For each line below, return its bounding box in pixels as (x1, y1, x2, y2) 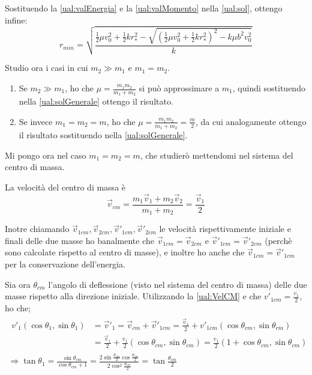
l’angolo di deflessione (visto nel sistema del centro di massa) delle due (48, 278, 307, 290)
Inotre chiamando (5, 222, 70, 235)
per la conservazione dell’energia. (5, 257, 125, 270)
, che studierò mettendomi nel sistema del (140, 148, 293, 161)
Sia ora (5, 278, 31, 290)
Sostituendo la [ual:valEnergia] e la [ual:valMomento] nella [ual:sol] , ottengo (5, 2, 283, 14)
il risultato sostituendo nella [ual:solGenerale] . (19, 129, 188, 141)
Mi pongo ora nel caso (5, 148, 86, 161)
